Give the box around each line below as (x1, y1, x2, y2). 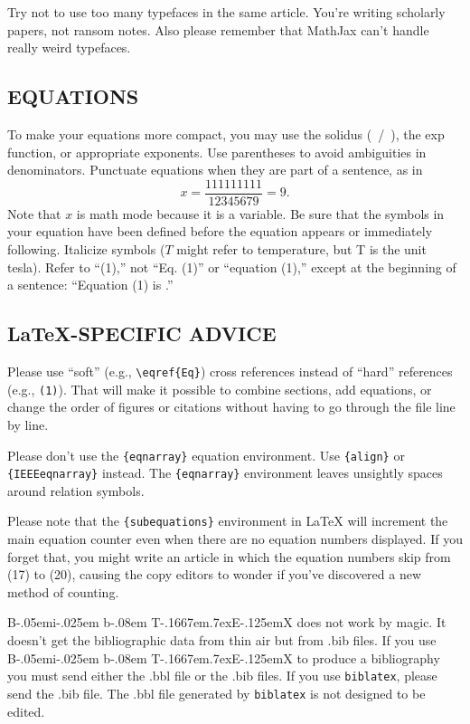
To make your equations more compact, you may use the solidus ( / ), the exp (7, 124, 445, 143)
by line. (7, 414, 49, 433)
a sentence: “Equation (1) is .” (7, 275, 174, 294)
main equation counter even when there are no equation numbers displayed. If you (7, 529, 463, 548)
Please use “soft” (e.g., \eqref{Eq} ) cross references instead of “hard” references (7, 362, 453, 380)
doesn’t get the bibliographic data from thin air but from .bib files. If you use (7, 631, 437, 650)
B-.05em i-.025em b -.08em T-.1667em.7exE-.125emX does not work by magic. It (7, 613, 446, 632)
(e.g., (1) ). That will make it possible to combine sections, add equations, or (7, 379, 432, 398)
